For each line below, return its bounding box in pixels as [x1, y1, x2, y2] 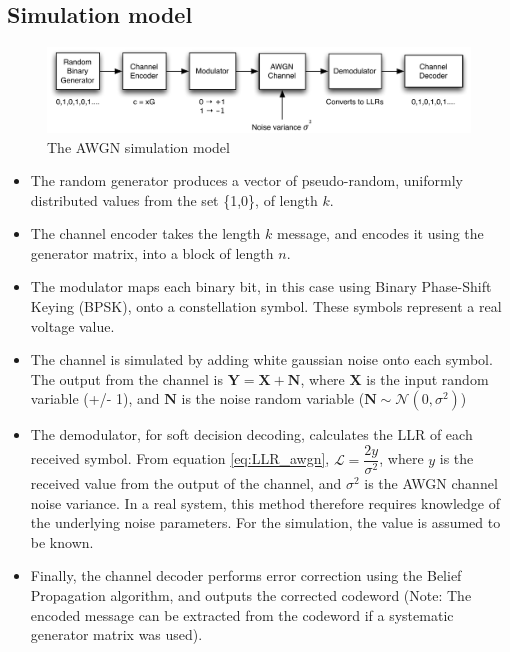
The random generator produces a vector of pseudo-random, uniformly [30, 170, 463, 191]
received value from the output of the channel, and [30, 473, 342, 494]
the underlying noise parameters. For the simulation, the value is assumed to [30, 512, 501, 533]
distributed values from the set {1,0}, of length [30, 189, 318, 210]
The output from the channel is [30, 368, 224, 389]
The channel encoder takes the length [30, 223, 261, 244]
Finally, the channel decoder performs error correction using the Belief [30, 565, 462, 586]
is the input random [366, 368, 489, 389]
